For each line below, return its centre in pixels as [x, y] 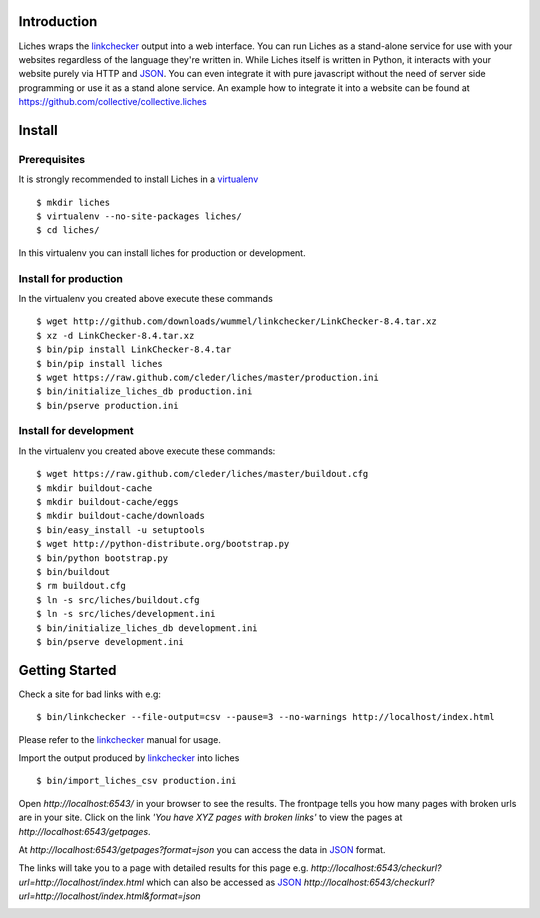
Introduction [58, 21]
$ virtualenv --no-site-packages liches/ [139, 216]
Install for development [76, 431]
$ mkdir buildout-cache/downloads [120, 516]
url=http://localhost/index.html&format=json [109, 896]
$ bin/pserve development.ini [110, 641]
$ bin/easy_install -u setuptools [120, 529]
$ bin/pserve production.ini [107, 405]
